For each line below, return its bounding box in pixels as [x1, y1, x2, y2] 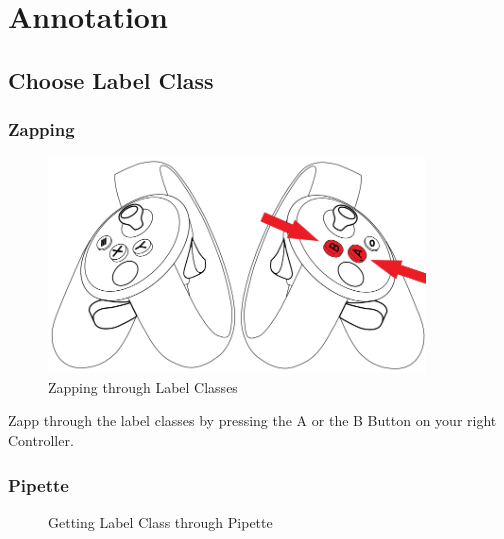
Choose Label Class [8, 64, 214, 95]
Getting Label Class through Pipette [48, 511, 273, 532]
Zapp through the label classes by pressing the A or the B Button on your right [8, 410, 497, 431]
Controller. [8, 430, 74, 451]
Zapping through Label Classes [48, 376, 238, 397]
